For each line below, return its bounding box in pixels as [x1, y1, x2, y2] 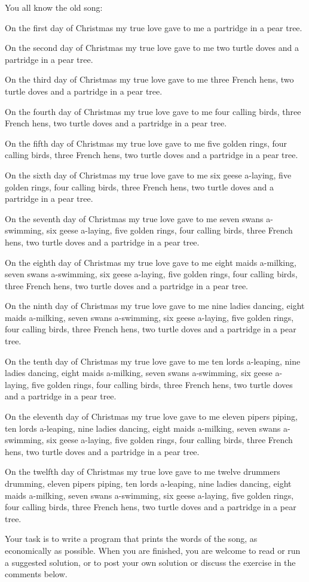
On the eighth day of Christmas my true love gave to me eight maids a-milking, [5, 256, 296, 268]
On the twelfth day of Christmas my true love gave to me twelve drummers [5, 465, 280, 478]
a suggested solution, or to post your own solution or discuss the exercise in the [5, 556, 296, 568]
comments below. [5, 568, 68, 580]
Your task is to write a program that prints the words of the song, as [5, 532, 258, 545]
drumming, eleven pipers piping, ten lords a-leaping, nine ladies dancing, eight [5, 477, 292, 489]
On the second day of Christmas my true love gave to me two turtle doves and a [5, 41, 299, 54]
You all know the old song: [5, 1, 103, 13]
